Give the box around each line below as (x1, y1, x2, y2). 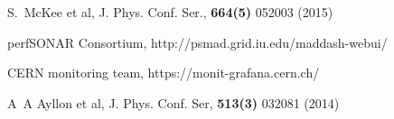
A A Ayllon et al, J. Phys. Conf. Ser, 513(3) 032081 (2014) (7, 93, 340, 112)
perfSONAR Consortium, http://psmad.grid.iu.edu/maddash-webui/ (7, 32, 388, 51)
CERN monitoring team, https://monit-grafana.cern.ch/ (7, 63, 320, 82)
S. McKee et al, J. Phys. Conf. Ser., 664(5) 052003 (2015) (7, 3, 333, 21)
